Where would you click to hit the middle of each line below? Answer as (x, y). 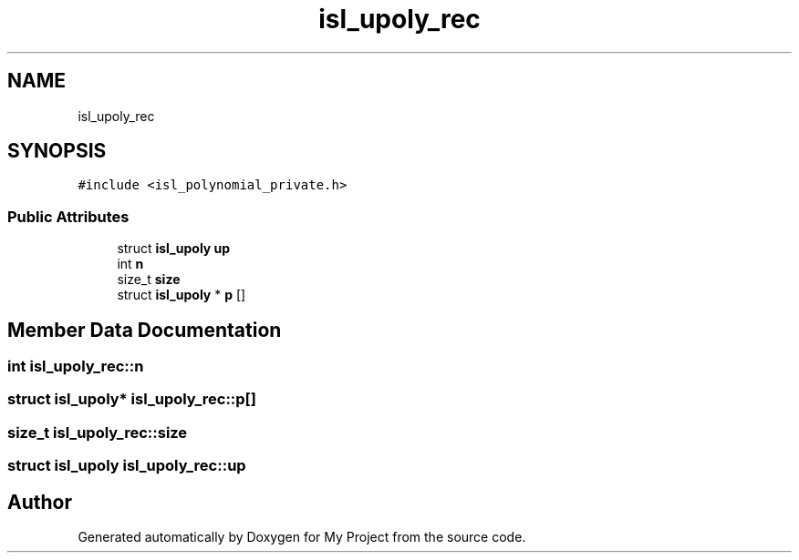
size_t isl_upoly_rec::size (98, 432)
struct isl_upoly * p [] (182, 295)
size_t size (149, 280)
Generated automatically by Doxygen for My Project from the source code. (302, 537)
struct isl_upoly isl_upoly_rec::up (127, 466)
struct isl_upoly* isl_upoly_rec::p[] (132, 399)
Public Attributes (68, 216)
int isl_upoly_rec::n (76, 367)
